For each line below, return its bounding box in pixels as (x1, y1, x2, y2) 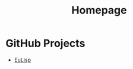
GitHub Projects (5, 37, 85, 50)
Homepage (71, 4, 127, 17)
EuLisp (14, 56, 31, 63)
